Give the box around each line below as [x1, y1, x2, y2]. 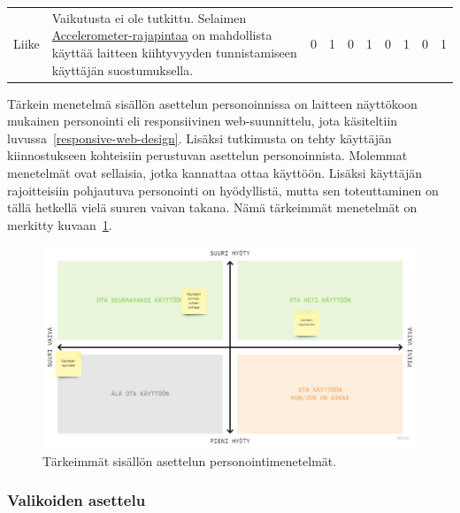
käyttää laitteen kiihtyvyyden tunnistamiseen [51, 42, 297, 61]
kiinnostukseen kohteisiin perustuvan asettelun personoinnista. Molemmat [7, 146, 408, 165]
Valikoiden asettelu [7, 489, 146, 511]
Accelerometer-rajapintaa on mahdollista [51, 26, 272, 44]
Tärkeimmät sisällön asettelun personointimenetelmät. [42, 451, 337, 470]
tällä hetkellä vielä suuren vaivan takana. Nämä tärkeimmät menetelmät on [7, 198, 418, 217]
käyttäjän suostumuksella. [51, 60, 194, 79]
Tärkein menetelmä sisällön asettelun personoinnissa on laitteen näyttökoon [7, 94, 418, 112]
